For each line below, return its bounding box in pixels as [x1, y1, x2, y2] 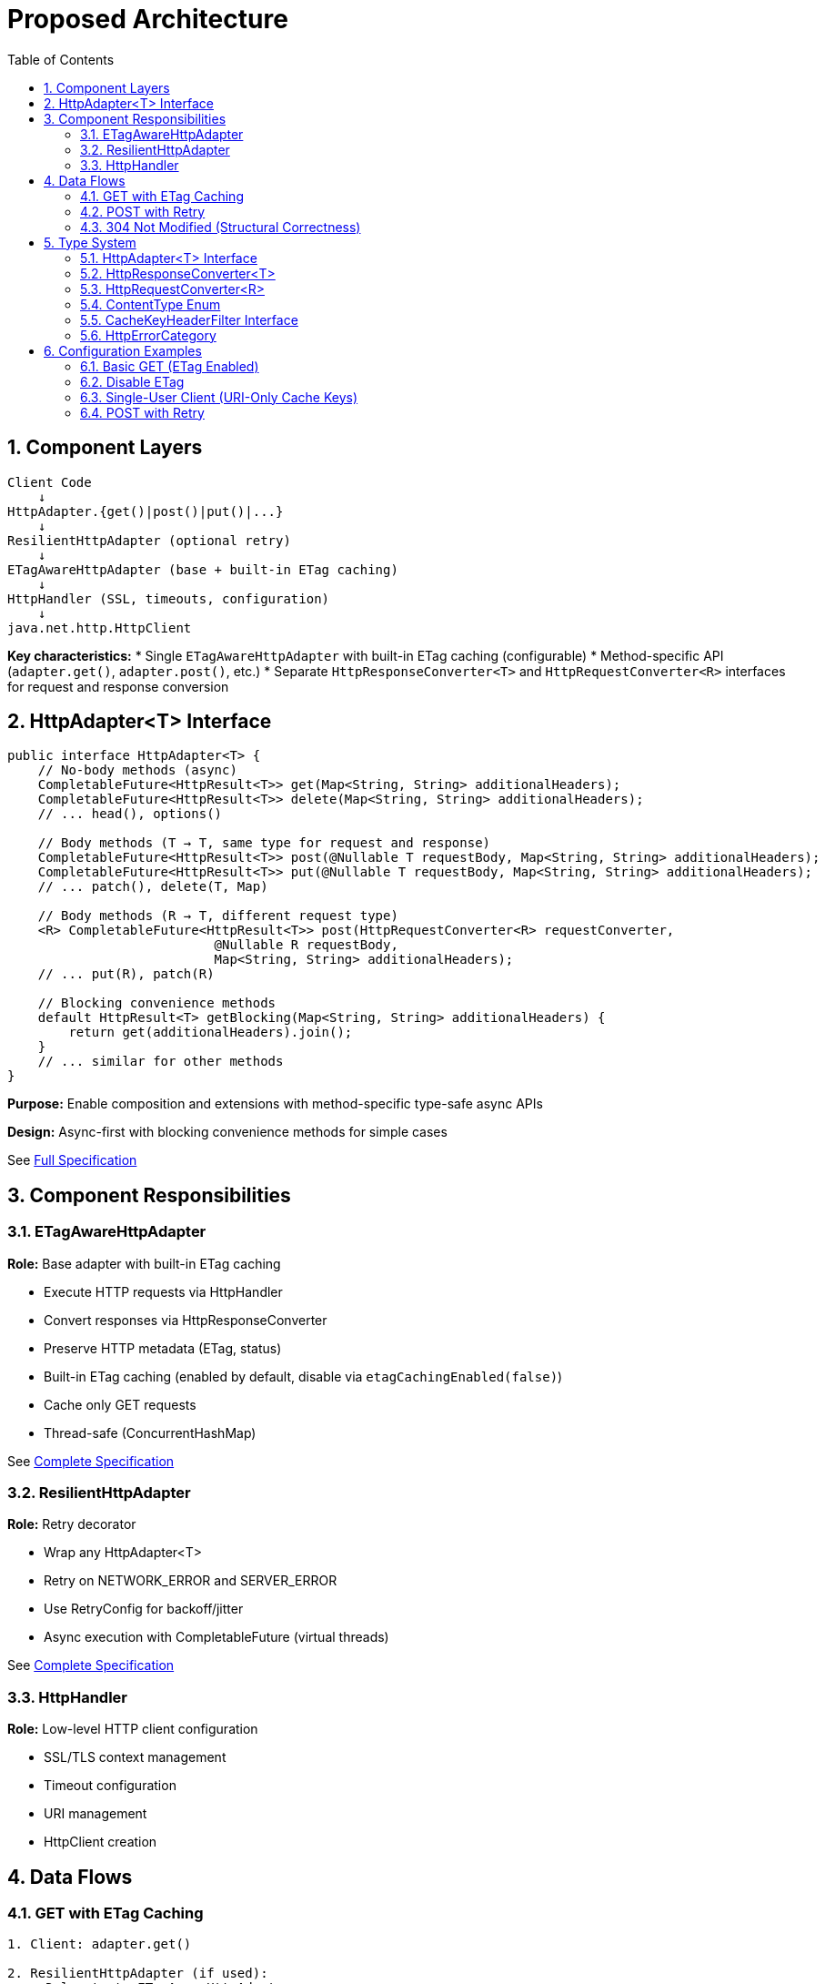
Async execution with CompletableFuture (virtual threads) [44, 1629, 389, 1645]
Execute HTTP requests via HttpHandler [44, 1283, 283, 1300]
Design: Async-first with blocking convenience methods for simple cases [7, 1124, 448, 1140]
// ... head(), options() [37, 806, 223, 822]
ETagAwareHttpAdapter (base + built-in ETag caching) [7, 562, 398, 577]
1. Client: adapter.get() [7, 1937, 192, 1952]
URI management [44, 1806, 147, 1822]
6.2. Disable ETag [80, 373, 185, 390]
